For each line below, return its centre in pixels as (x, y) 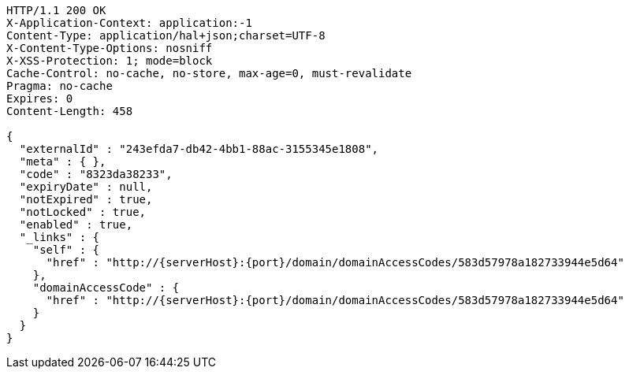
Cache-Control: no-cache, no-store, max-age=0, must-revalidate (209, 73)
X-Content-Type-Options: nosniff (110, 48)
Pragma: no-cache (60, 86)
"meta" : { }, (63, 162)
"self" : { (66, 250)
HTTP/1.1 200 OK (56, 10)
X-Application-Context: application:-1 (129, 23)
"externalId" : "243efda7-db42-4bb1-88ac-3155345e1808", (199, 149)
